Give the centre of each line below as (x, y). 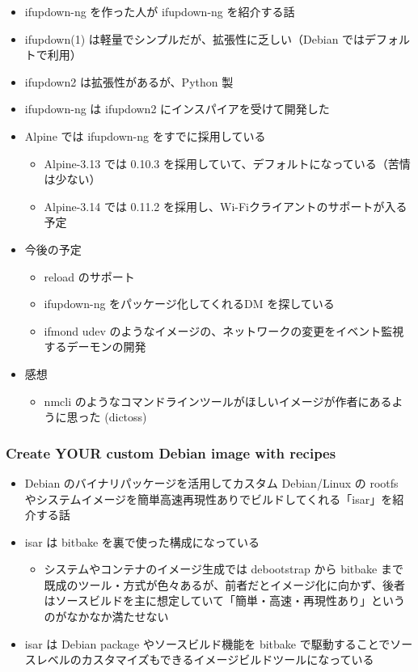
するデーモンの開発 (95, 347)
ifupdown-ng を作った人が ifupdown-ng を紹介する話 (160, 11)
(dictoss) (126, 417)
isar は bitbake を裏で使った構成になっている (142, 541)
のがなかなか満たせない (106, 617)
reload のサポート (89, 276)
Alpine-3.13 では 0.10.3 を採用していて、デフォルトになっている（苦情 (227, 163)
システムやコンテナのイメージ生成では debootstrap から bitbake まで (224, 569)
